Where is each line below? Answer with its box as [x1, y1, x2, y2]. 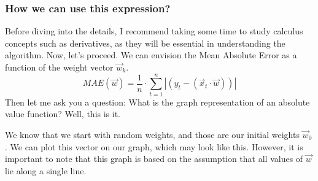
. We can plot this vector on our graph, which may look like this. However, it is [5, 140, 303, 153]
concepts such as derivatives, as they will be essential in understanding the [5, 36, 285, 49]
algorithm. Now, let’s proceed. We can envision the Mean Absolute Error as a [5, 48, 297, 61]
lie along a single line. [5, 164, 87, 177]
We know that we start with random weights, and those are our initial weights [5, 128, 300, 141]
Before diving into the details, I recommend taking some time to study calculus [5, 25, 303, 37]
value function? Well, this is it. [5, 107, 121, 120]
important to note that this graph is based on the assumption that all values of [5, 152, 303, 165]
